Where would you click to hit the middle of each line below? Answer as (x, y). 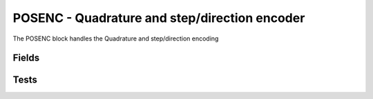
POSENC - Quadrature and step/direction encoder (159, 18)
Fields (26, 58)
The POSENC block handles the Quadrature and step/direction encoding (116, 38)
